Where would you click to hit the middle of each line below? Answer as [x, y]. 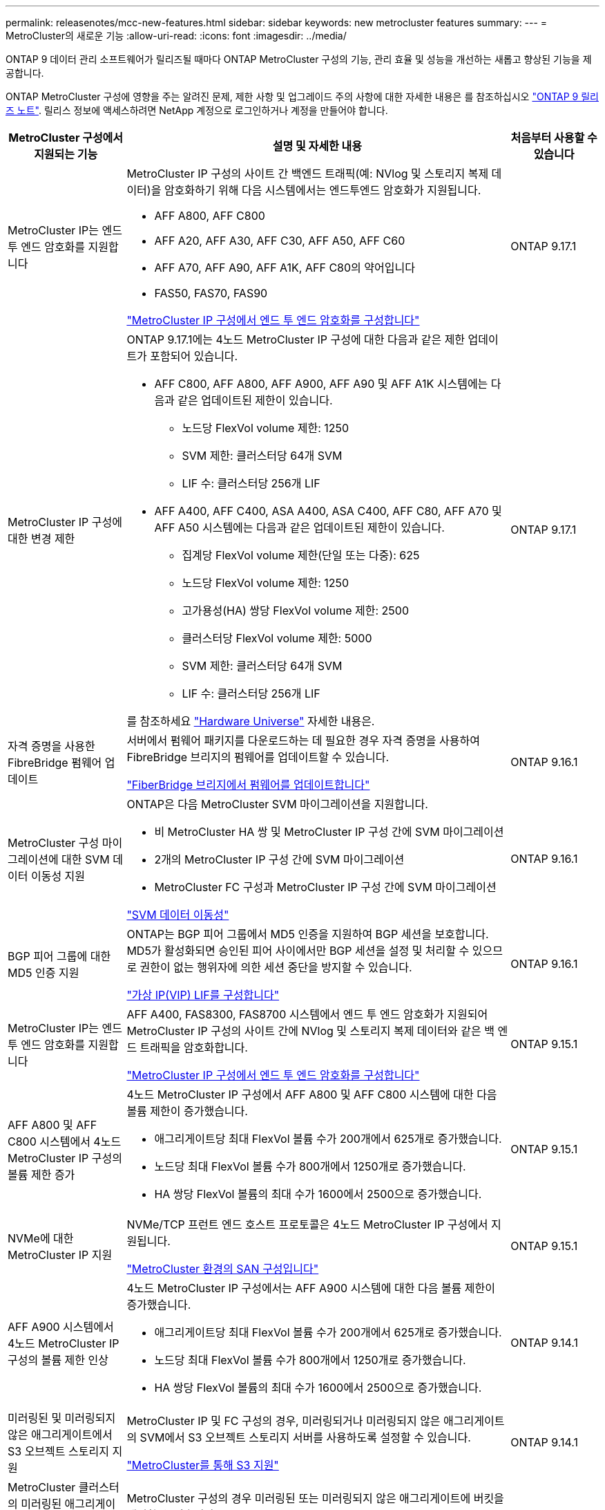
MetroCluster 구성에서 [66, 138]
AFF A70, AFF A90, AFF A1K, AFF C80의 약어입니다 [285, 268]
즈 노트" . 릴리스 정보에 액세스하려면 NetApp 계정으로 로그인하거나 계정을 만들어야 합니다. [197, 110]
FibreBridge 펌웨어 [55, 763]
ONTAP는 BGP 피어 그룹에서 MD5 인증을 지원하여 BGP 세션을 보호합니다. [308, 934]
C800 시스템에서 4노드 [65, 1141]
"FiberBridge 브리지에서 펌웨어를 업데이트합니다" [248, 785]
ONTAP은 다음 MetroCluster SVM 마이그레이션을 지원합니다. [277, 804]
